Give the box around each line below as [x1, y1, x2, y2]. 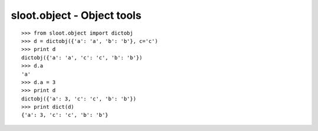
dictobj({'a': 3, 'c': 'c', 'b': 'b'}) [21, 95, 137, 102]
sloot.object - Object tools [11, 9, 141, 22]
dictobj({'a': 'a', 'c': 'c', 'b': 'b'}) [21, 54, 143, 61]
